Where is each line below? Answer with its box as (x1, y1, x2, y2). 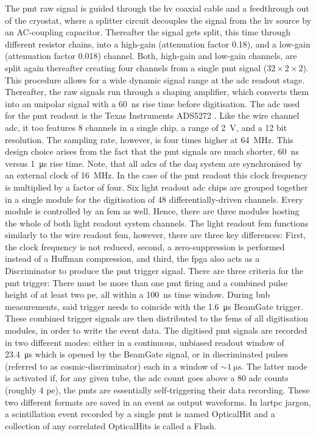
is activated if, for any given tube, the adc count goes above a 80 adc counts (5, 371, 289, 384)
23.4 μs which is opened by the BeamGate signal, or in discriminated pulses (5, 348, 289, 360)
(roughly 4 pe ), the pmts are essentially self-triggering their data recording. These (5, 384, 310, 396)
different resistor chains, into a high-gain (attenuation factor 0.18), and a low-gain (5, 37, 311, 50)
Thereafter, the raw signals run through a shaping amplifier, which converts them (5, 85, 309, 98)
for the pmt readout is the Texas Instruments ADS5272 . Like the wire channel (5, 109, 300, 122)
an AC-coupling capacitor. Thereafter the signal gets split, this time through (5, 26, 291, 38)
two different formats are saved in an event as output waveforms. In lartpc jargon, (5, 395, 311, 408)
